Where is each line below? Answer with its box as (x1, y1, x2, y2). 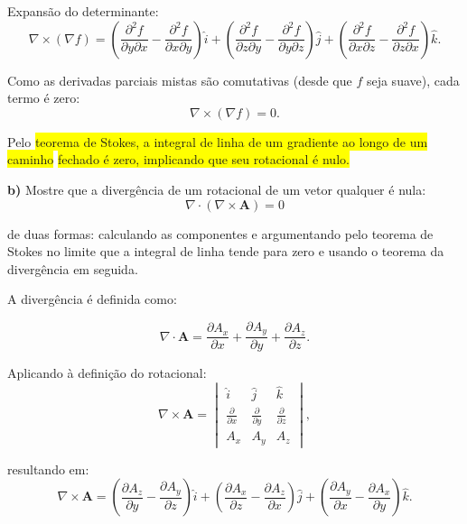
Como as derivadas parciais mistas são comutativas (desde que (7, 70, 352, 89)
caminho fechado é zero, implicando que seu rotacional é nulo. (7, 150, 350, 169)
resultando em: (7, 459, 89, 478)
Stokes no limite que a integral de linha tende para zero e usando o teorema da (7, 242, 444, 261)
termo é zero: (7, 88, 80, 107)
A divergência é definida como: (7, 290, 177, 308)
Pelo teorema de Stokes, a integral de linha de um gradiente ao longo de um (7, 132, 428, 151)
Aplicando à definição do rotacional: (7, 363, 207, 382)
